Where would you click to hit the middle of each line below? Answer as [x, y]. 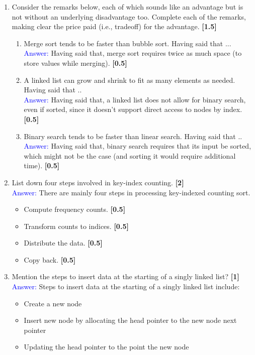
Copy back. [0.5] [50, 259]
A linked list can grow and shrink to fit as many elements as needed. [130, 80]
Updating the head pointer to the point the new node [106, 347]
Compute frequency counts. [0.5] [75, 209]
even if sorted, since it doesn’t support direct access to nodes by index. [133, 109]
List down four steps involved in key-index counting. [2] [98, 182]
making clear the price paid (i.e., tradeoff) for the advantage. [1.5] [114, 26]
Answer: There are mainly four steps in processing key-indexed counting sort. [131, 192]
